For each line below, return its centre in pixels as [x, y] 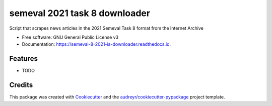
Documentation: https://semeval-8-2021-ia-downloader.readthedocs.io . [96, 44]
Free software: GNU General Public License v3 [70, 37]
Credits [21, 85]
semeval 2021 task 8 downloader [80, 13]
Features [23, 59]
